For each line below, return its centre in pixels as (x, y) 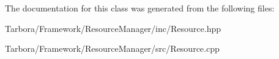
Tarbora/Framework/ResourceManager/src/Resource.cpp (112, 48)
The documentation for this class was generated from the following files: (140, 8)
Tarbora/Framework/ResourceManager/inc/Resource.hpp (113, 28)
